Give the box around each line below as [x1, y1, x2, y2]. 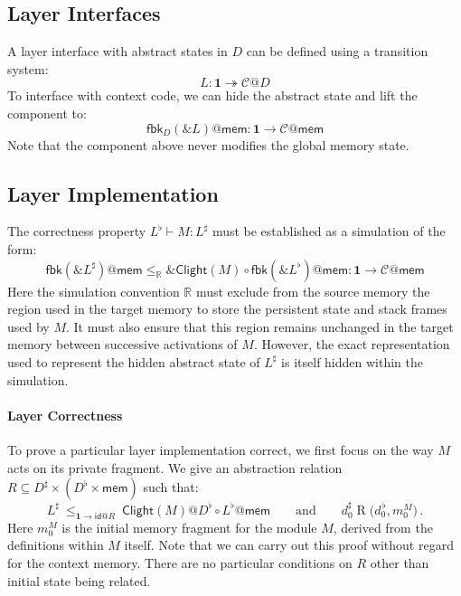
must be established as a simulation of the [212, 222, 446, 241]
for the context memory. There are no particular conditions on [7, 553, 353, 572]
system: [7, 59, 49, 78]
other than [370, 553, 429, 572]
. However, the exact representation [253, 335, 450, 354]
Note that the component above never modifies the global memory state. [7, 135, 409, 154]
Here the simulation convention [7, 281, 180, 300]
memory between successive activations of [7, 335, 238, 354]
